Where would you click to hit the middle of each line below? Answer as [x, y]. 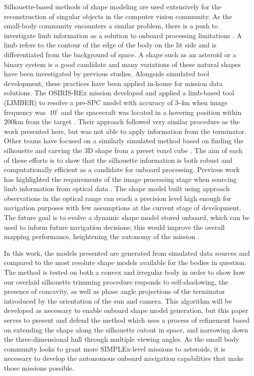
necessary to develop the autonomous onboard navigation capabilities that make [124, 358]
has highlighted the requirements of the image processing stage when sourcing [120, 179]
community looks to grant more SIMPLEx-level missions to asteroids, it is [115, 348]
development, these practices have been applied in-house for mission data [113, 83]
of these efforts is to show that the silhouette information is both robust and [118, 160]
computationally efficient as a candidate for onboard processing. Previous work [122, 169]
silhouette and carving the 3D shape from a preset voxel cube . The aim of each [123, 150]
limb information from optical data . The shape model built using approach [117, 188]
